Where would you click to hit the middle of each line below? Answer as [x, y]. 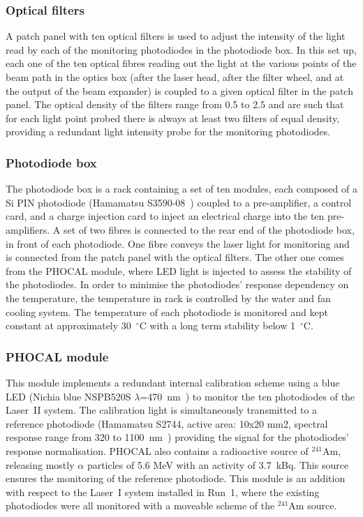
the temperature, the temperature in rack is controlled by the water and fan [168, 298]
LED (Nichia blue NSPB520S [68, 396]
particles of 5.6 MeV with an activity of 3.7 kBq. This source [218, 464]
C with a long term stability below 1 [217, 325]
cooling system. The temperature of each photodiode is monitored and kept [167, 312]
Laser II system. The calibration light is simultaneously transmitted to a [162, 410]
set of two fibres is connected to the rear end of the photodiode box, [209, 229]
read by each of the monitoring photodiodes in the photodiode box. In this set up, [181, 49]
